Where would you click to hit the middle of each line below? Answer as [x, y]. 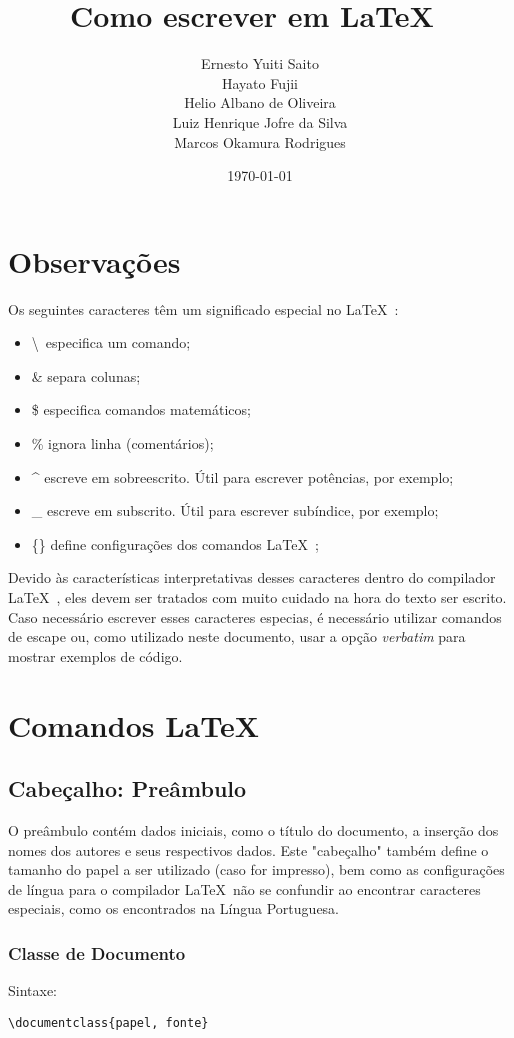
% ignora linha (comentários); [122, 443]
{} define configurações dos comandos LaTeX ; [175, 543]
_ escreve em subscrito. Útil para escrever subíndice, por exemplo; [235, 510]
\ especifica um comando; [111, 342]
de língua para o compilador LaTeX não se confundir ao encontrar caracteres [244, 888]
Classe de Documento [97, 952]
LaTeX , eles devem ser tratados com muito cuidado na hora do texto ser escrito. [257, 596]
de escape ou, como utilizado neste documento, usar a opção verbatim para [237, 636]
